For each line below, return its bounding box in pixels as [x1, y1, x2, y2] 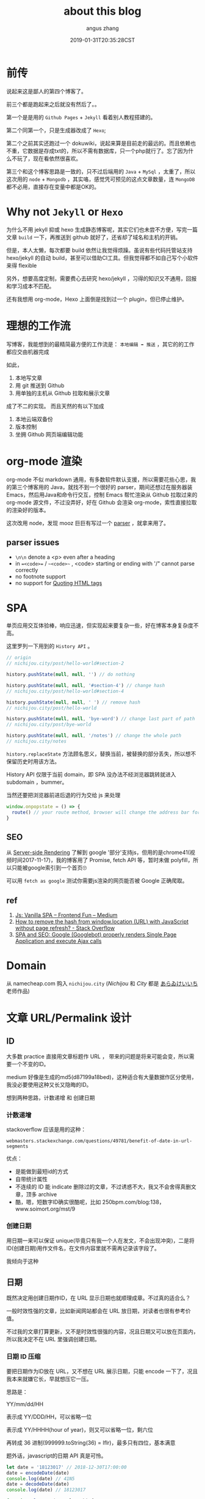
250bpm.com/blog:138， [102, 1198, 165, 1206]
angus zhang [86, 24, 119, 32]
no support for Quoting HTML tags [15, 580, 103, 587]
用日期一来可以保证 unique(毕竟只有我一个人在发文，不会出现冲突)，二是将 [6, 1237, 195, 1244]
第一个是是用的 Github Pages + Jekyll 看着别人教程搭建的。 [6, 113, 156, 120]
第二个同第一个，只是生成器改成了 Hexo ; [6, 127, 106, 134]
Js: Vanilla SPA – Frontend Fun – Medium [15, 912, 118, 919]
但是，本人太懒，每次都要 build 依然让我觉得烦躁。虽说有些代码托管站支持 [6, 246, 193, 254]
